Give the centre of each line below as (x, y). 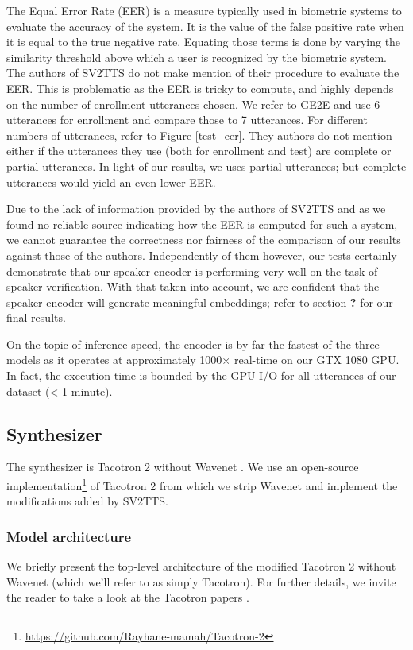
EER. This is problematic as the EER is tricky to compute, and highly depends (200, 88)
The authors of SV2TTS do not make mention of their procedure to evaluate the (203, 73)
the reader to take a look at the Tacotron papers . (128, 597)
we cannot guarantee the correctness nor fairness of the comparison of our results (204, 240)
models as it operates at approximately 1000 (114, 360)
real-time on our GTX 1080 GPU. (317, 360)
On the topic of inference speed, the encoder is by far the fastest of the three (193, 344)
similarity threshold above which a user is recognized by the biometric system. (197, 57)
